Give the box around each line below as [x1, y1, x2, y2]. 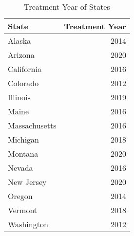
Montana [8, 148, 38, 159]
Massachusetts [8, 120, 57, 131]
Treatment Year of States [24, 1, 110, 12]
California [8, 63, 41, 74]
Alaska [8, 35, 31, 46]
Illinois [8, 91, 31, 103]
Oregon [8, 190, 33, 201]
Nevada [8, 162, 33, 173]
